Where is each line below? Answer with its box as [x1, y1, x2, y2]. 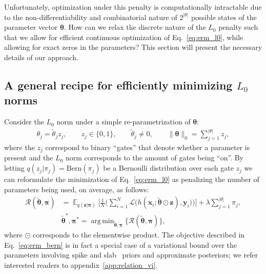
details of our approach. [4, 51, 78, 62]
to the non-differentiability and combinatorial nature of [4, 11, 177, 22]
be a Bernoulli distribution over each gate [103, 162, 234, 173]
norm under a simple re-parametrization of [56, 116, 191, 127]
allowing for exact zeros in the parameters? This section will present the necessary [4, 42, 262, 52]
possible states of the [191, 11, 257, 22]
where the [4, 142, 35, 153]
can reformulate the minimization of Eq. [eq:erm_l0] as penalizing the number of [4, 174, 259, 185]
